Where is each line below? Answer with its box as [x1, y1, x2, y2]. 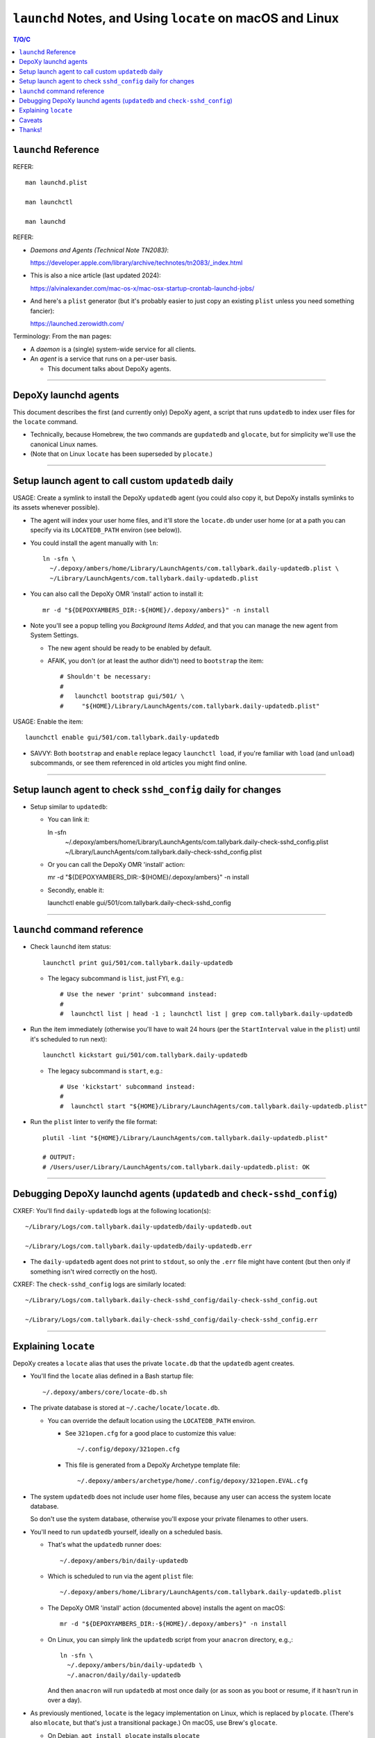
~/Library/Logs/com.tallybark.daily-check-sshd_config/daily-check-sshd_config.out [25, 1297, 319, 1304]
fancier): [30, 307, 55, 315]
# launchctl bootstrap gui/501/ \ [60, 692, 185, 700]
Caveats [19, 115, 43, 124]
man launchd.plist [25, 179, 88, 187]
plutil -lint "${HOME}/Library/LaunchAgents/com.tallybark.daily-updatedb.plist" [42, 1134, 328, 1142]
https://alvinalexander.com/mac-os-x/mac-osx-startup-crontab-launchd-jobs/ [30, 284, 255, 292]
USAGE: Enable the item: [12, 717, 83, 726]
